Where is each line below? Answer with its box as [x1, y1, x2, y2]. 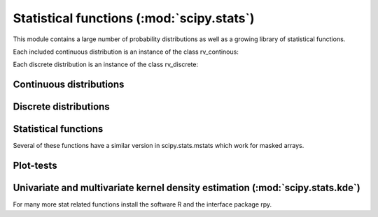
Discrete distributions [13, 101, 110, 113]
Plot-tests [13, 160, 57, 172]
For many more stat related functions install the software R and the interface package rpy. [13, 200, 272, 209]
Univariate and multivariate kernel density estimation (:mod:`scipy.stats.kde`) [13, 182, 360, 194]
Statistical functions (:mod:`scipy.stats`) [13, 10, 255, 26]
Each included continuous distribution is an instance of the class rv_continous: [13, 47, 239, 56]
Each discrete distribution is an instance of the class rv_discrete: [13, 60, 199, 69]
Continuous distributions [13, 79, 125, 91]
